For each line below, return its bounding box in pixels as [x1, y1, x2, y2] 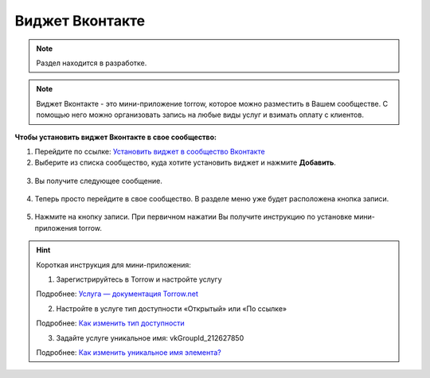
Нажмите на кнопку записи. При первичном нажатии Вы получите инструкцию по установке [34, 212, 353, 222]
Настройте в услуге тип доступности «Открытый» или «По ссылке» [56, 303, 287, 314]
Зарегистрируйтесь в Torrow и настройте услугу [56, 275, 222, 284]
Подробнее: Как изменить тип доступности [36, 318, 185, 328]
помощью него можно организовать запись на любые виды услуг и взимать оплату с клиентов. [36, 110, 364, 119]
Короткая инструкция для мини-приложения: [36, 259, 191, 270]
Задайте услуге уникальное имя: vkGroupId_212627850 [56, 333, 244, 342]
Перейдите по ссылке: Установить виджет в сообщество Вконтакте [34, 146, 266, 156]
